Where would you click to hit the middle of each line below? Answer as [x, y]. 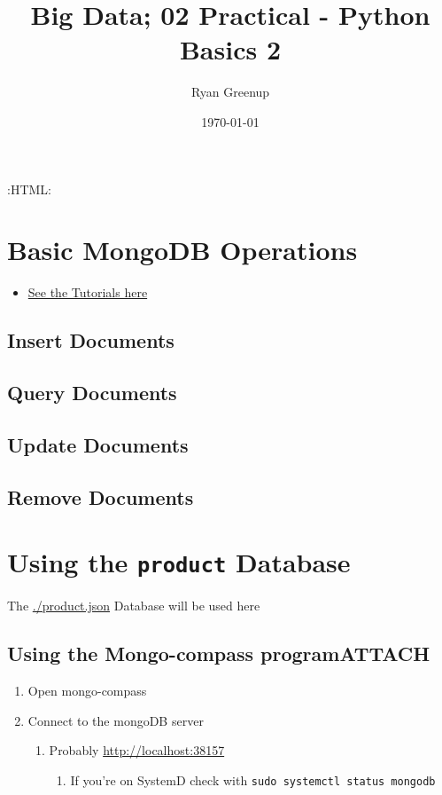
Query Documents [92, 392]
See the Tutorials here [88, 292]
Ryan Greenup [230, 92]
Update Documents [98, 444]
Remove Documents [101, 496]
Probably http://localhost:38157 [137, 750]
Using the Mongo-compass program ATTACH [219, 653]
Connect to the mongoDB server [116, 720]
